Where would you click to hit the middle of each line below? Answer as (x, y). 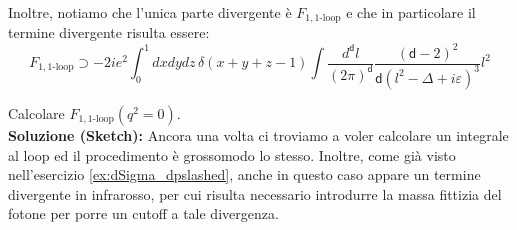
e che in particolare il (411, 12)
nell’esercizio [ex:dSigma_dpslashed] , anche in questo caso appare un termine (244, 174)
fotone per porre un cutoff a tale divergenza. (143, 213)
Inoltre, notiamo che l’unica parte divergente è (150, 12)
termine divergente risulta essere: (109, 32)
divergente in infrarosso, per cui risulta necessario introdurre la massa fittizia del (255, 193)
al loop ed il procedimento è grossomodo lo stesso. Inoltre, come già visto (232, 154)
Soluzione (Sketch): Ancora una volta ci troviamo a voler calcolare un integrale (258, 134)
